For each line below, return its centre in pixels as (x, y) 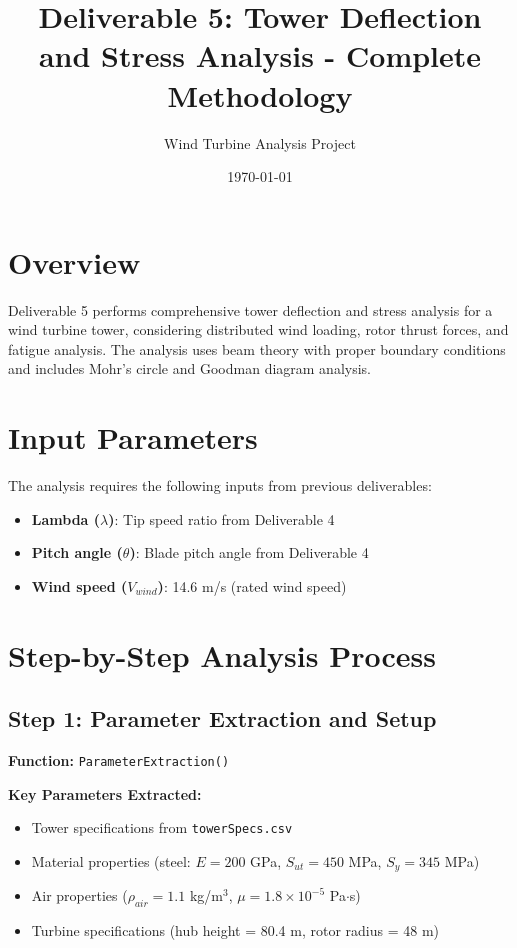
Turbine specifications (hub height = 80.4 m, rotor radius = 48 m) (235, 930)
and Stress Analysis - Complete (260, 55)
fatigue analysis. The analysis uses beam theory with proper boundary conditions (257, 348)
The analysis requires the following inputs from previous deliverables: (220, 485)
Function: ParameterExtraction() (119, 760)
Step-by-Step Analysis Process (222, 654)
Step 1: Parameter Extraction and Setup (222, 718)
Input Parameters (133, 437)
